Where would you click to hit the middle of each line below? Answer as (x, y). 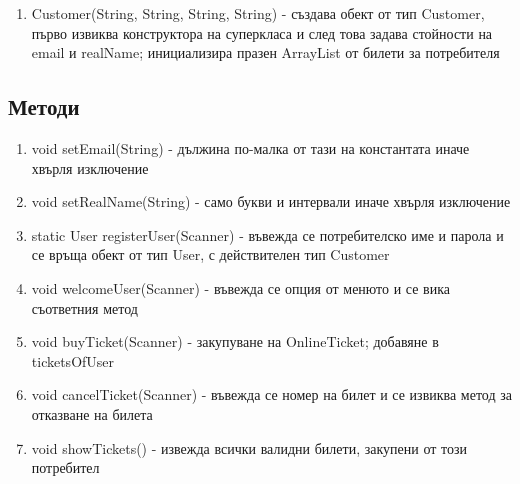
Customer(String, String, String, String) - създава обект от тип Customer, (258, 13)
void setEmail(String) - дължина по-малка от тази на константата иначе (250, 147)
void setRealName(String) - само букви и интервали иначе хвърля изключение (271, 201)
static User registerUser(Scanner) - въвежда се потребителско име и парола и (267, 234)
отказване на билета (92, 413)
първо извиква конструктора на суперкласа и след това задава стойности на (262, 32)
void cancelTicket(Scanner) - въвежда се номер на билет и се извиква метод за (271, 394)
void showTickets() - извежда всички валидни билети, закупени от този (249, 447)
